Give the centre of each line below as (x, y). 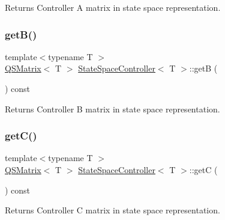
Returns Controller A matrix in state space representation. (113, 7)
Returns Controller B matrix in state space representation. (112, 108)
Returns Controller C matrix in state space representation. (112, 210)
